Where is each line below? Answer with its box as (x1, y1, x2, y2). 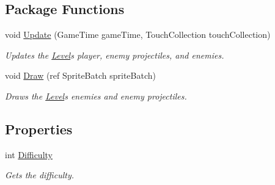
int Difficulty (5, 148, 53, 161)
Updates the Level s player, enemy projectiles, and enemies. (5, 48, 224, 61)
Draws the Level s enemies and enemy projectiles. (5, 89, 187, 102)
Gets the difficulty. (5, 169, 75, 181)
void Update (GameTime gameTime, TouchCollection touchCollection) (5, 28, 271, 41)
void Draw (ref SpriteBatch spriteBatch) (5, 69, 156, 82)
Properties (5, 119, 73, 138)
